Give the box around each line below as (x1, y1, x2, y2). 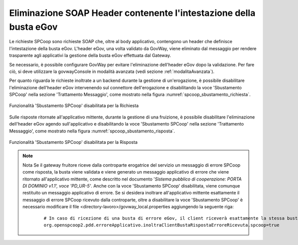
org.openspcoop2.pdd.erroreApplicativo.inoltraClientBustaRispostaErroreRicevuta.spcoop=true (44, 222, 280, 228)
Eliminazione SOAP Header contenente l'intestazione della (9, 7, 256, 18)
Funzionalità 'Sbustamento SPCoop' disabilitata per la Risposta (9, 139, 138, 145)
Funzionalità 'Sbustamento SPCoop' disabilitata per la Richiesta (9, 103, 139, 109)
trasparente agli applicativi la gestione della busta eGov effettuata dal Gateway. (9, 53, 171, 59)
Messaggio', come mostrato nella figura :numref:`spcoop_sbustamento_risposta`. (9, 128, 175, 134)
